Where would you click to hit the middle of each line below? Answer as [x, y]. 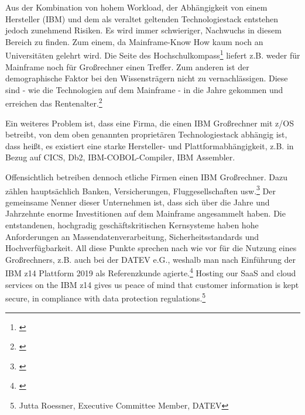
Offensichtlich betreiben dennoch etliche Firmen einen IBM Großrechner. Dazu [147, 177]
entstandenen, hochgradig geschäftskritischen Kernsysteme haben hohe [132, 225]
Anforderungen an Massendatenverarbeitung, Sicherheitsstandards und [132, 236]
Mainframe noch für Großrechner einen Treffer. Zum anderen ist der [127, 66]
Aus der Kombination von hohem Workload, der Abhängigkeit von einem [136, 7]
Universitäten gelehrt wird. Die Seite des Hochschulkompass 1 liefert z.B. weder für [153, 54]
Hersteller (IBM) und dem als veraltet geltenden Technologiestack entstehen [142, 18]
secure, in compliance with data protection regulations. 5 [106, 297]
